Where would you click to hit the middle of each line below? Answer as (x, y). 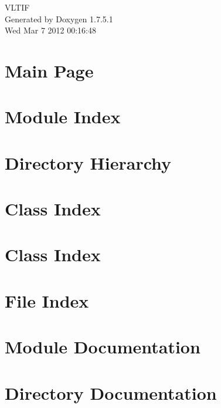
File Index (47, 300)
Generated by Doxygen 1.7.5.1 (59, 18)
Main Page (49, 70)
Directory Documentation (111, 392)
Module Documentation (103, 347)
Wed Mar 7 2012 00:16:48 (50, 30)
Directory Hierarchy (88, 162)
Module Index (63, 117)
